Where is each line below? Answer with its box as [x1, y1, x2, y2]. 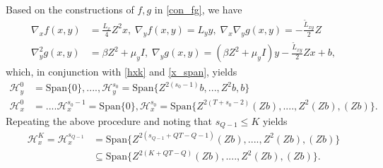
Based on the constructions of [6, 2, 134, 16]
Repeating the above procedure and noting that [6, 114, 212, 128]
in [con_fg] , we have [154, 2, 242, 16]
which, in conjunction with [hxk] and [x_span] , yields [6, 64, 237, 79]
